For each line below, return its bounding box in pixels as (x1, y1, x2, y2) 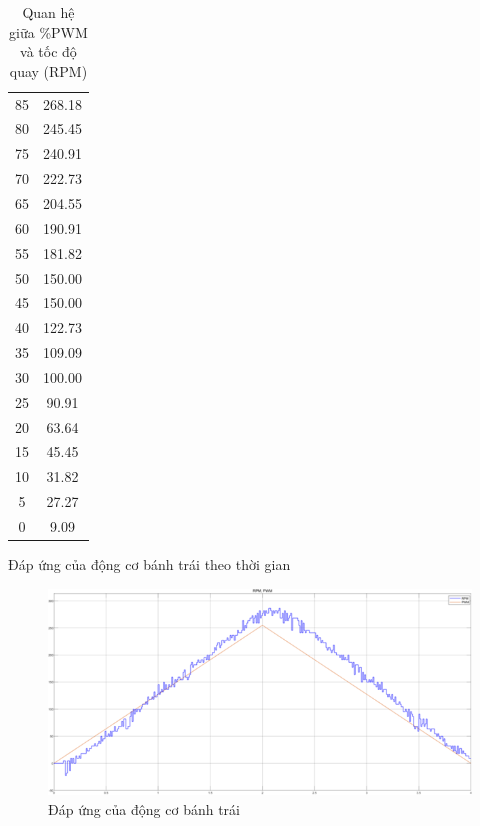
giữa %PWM (9, 21, 88, 42)
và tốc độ (20, 41, 77, 62)
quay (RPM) (9, 60, 88, 81)
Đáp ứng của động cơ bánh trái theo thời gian (8, 554, 291, 575)
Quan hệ (22, 2, 75, 22)
